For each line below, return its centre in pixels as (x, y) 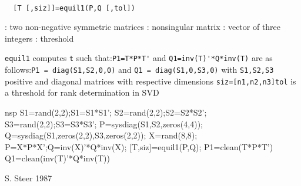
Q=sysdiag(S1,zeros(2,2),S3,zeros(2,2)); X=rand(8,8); (101, 135)
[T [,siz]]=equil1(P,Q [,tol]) (74, 8)
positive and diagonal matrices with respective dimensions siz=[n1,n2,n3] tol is (150, 81)
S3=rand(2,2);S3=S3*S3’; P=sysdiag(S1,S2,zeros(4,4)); (104, 124)
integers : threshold (39, 38)
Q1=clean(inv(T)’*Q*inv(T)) (57, 158)
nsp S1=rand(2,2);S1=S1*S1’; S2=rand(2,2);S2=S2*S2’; (106, 112)
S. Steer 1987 (29, 177)
